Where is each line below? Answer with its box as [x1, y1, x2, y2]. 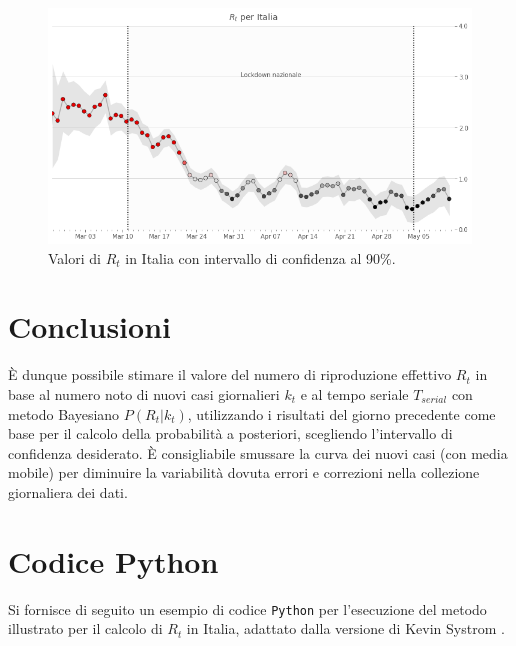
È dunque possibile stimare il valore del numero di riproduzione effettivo [8, 364, 452, 385]
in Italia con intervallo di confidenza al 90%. [125, 247, 396, 268]
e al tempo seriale [300, 383, 409, 404]
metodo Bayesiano [8, 403, 120, 424]
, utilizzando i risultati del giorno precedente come [187, 403, 496, 424]
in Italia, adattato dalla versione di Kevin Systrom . [186, 618, 505, 639]
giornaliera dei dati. [8, 481, 128, 502]
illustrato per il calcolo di [8, 618, 163, 639]
